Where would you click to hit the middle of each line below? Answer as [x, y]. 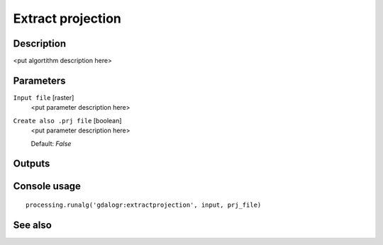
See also [33, 225]
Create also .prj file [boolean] [67, 120]
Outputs [32, 164]
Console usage [47, 187]
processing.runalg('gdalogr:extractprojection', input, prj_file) [144, 205]
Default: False [51, 143]
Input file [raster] [44, 97]
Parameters [39, 80]
